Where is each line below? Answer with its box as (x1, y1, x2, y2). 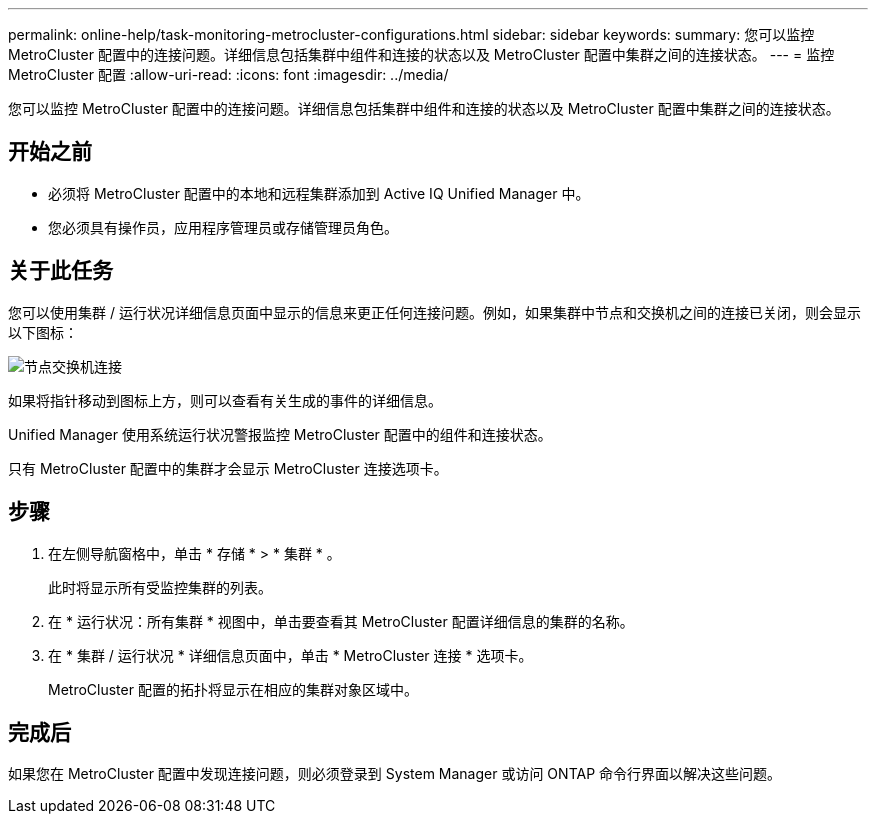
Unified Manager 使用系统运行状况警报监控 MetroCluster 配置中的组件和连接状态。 (8, 425, 552, 443)
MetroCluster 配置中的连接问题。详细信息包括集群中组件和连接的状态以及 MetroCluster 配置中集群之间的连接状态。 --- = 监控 (8, 46, 835, 63)
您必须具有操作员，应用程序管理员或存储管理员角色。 (48, 218, 398, 236)
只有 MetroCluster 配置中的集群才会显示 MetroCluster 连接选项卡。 (8, 459, 448, 477)
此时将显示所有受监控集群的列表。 (48, 578, 272, 596)
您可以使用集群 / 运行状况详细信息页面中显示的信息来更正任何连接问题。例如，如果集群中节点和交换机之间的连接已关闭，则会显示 (8, 303, 861, 321)
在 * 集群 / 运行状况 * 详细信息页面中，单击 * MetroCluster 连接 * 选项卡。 (48, 646, 533, 664)
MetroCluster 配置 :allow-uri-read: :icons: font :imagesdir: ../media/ (8, 66, 449, 83)
